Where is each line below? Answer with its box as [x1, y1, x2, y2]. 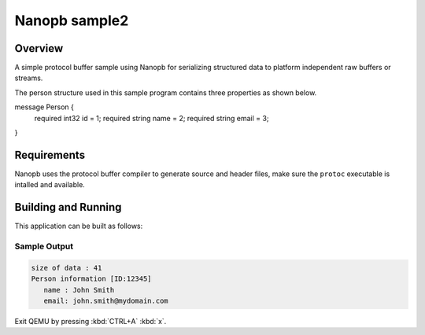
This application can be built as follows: [14, 221, 143, 231]
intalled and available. [14, 180, 86, 190]
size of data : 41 [31, 263, 102, 272]
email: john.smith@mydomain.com [43, 296, 168, 305]
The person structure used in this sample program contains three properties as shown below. [14, 87, 317, 98]
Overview [14, 42, 64, 55]
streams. [14, 73, 43, 83]
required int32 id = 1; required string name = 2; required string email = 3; [34, 113, 269, 123]
